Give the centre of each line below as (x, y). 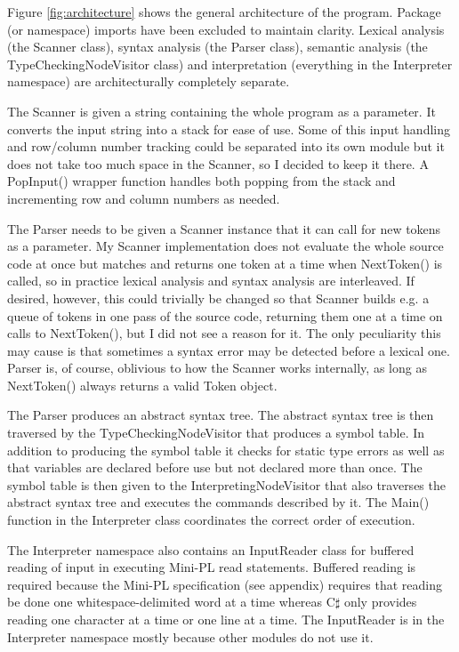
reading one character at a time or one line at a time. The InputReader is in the (226, 619)
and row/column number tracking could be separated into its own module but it (226, 146)
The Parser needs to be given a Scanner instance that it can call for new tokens (224, 228)
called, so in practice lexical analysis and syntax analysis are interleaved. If (211, 281)
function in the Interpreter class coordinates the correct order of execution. (211, 520)
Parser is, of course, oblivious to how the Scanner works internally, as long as (217, 368)
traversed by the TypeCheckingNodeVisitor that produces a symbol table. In (216, 433)
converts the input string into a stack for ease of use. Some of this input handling (229, 129)
